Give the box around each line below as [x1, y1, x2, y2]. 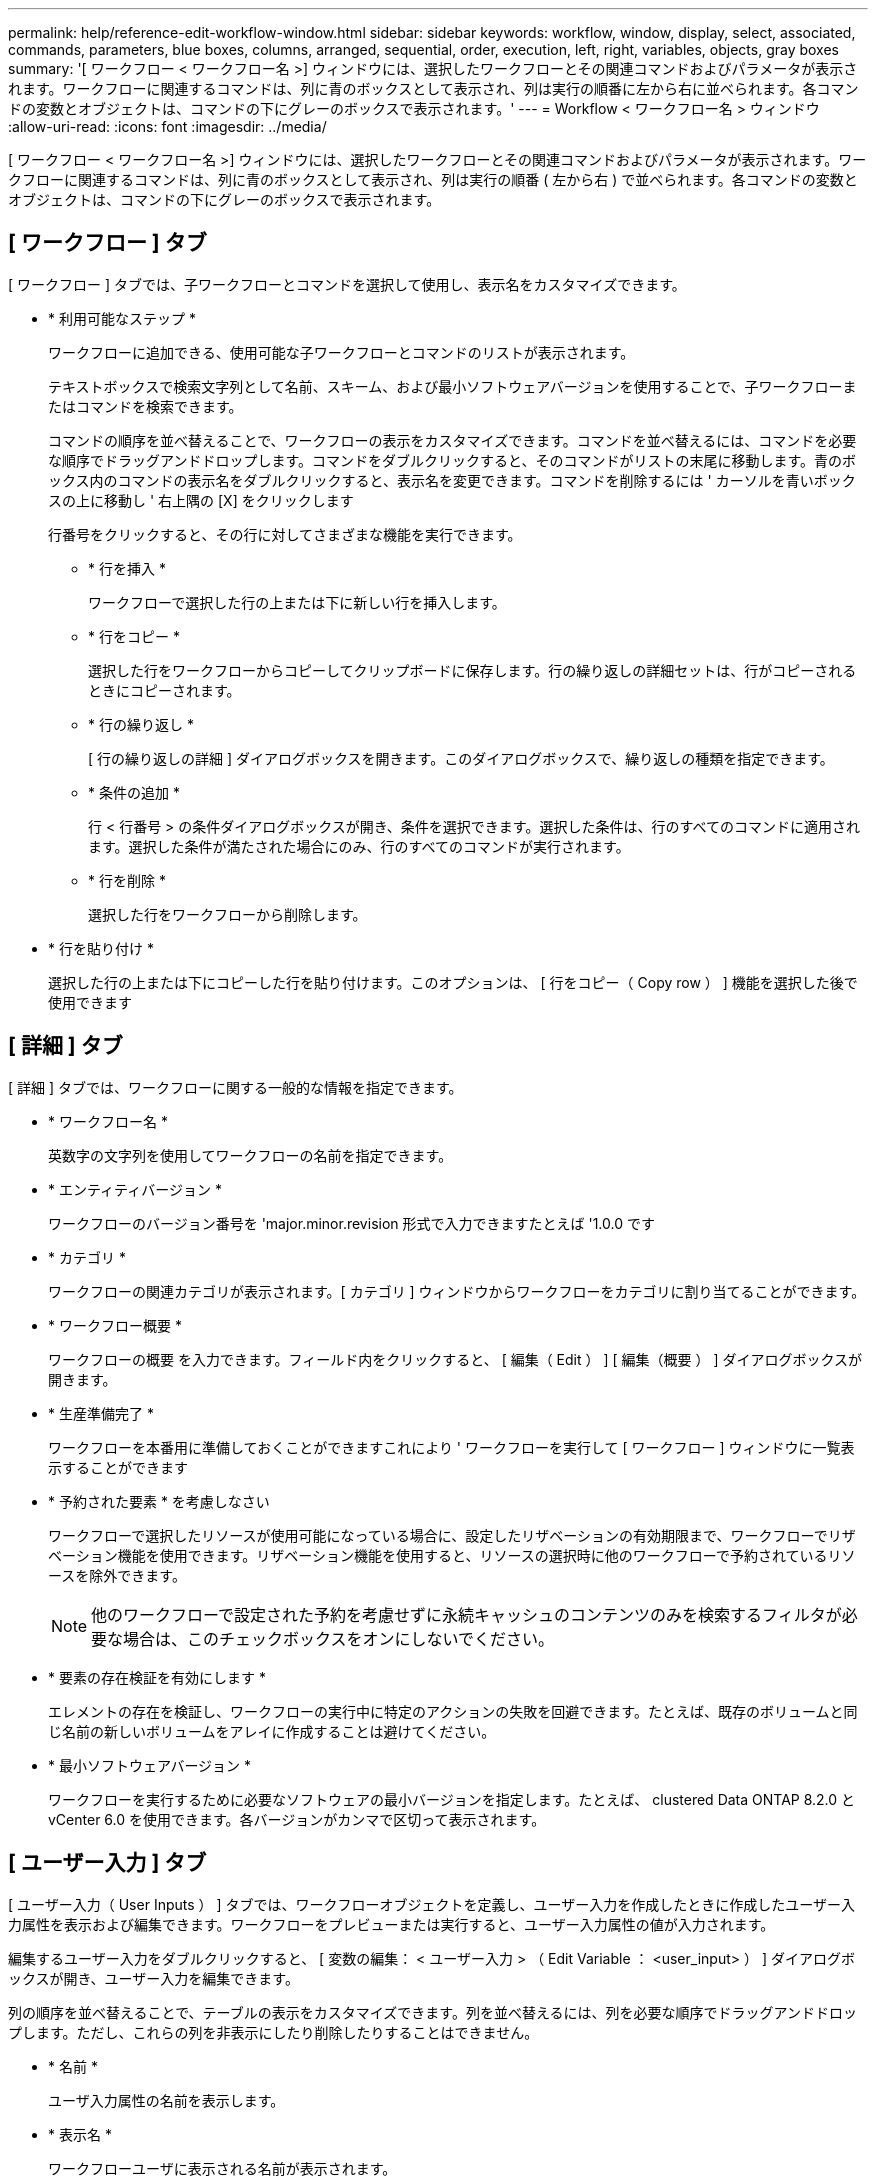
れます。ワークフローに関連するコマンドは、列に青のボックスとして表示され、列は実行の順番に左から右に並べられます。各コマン [8, 80, 859, 97]
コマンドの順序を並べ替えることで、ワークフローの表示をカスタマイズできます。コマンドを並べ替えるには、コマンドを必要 [48, 431, 857, 449]
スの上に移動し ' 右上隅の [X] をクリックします [48, 491, 354, 509]
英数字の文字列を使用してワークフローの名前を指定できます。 [48, 1146, 453, 1164]
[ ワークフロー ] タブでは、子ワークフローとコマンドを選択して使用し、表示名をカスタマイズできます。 [8, 275, 686, 293]
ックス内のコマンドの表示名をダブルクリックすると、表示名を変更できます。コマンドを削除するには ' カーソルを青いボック [48, 471, 856, 489]
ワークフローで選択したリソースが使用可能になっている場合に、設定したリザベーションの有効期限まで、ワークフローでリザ [48, 1526, 856, 1544]
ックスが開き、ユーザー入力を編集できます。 [8, 1969, 299, 1987]
